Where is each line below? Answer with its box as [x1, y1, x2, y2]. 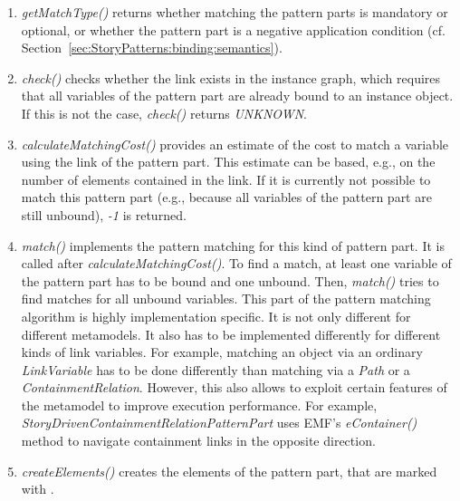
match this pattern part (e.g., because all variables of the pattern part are [21, 188, 432, 207]
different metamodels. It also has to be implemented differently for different [21, 324, 441, 343]
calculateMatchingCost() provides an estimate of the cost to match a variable [21, 134, 449, 153]
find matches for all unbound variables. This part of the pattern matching [21, 289, 431, 308]
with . [21, 479, 54, 498]
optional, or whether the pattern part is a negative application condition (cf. [21, 20, 446, 39]
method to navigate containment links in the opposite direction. [21, 431, 376, 450]
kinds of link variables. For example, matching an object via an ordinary [21, 342, 423, 361]
